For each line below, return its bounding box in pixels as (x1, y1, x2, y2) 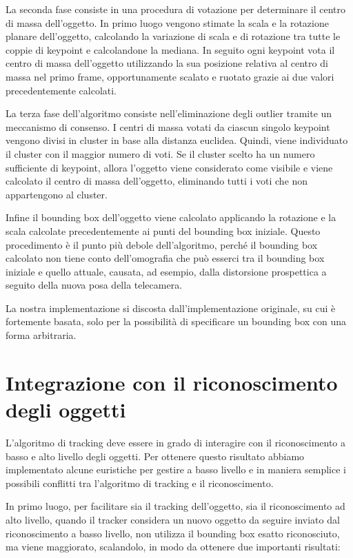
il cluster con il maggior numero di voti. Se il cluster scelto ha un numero (6, 146, 315, 161)
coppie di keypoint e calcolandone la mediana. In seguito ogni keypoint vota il (6, 42, 335, 56)
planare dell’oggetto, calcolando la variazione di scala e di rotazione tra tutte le (6, 29, 341, 43)
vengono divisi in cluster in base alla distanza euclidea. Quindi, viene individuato (6, 133, 348, 147)
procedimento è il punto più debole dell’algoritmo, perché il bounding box (6, 237, 318, 251)
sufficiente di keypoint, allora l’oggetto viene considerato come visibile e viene (6, 160, 333, 174)
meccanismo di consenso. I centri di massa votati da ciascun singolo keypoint (6, 119, 330, 134)
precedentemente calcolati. (6, 83, 117, 97)
